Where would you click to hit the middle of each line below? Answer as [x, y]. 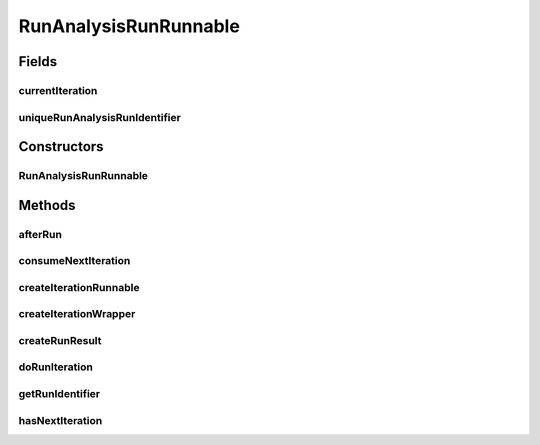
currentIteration [58, 90]
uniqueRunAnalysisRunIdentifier [100, 117]
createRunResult [60, 340]
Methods [47, 205]
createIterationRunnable [79, 287]
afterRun [40, 234]
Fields [38, 61]
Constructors [61, 146]
